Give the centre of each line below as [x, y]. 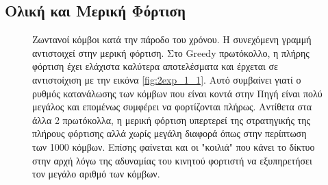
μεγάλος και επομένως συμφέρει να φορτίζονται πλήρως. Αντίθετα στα [172, 107]
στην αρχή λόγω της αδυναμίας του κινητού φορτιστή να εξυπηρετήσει [172, 160]
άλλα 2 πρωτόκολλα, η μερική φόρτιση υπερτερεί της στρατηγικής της [172, 120]
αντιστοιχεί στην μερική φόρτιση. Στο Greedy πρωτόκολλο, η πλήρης [171, 52]
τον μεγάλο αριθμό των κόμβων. [96, 174]
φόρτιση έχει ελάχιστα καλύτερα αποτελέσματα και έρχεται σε [155, 66]
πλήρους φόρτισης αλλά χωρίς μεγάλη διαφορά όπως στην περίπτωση [169, 133]
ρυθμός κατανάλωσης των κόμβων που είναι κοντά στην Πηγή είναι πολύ [177, 93]
